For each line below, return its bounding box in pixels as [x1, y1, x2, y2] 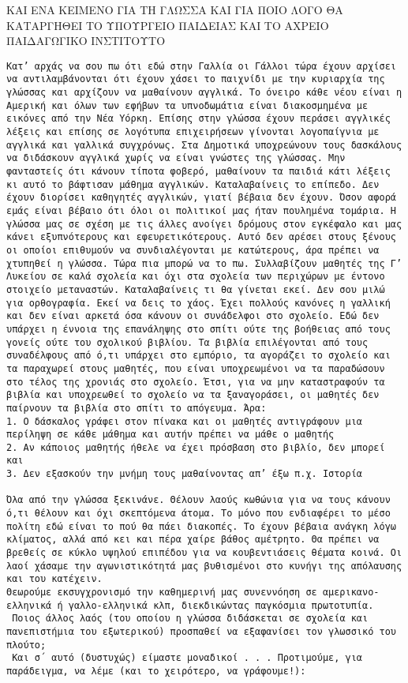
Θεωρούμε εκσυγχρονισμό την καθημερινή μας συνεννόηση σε [6, 587, 317, 599]
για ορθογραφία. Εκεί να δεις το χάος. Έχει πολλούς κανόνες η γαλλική [6, 297, 391, 309]
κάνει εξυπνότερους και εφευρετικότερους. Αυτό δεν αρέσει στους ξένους [6, 231, 396, 243]
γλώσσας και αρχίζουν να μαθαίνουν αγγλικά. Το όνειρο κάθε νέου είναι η [6, 87, 402, 99]
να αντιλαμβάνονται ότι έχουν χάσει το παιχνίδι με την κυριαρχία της [6, 73, 385, 85]
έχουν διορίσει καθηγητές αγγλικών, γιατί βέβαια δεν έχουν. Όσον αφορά [6, 192, 396, 204]
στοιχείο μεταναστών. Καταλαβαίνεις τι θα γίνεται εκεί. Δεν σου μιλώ [6, 283, 385, 295]
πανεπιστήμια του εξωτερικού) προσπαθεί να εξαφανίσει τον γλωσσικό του [6, 626, 396, 637]
